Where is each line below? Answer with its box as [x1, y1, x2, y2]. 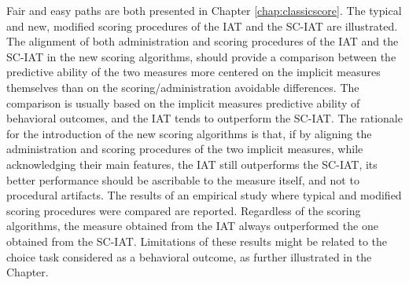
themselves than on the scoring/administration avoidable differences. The [6, 79, 359, 95]
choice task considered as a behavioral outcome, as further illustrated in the [6, 248, 372, 265]
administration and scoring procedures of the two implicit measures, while [6, 141, 363, 157]
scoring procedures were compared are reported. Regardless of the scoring [6, 202, 361, 218]
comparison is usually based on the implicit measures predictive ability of [6, 94, 360, 111]
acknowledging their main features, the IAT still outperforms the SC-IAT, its [6, 155, 378, 172]
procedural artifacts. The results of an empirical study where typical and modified [6, 187, 402, 203]
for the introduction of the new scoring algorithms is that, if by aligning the [6, 125, 372, 141]
